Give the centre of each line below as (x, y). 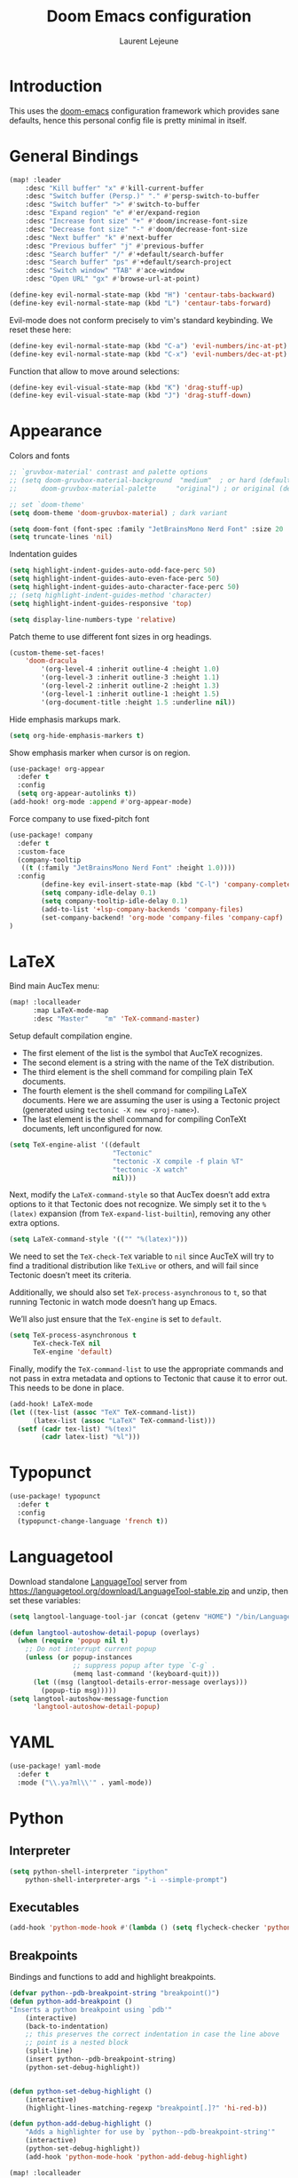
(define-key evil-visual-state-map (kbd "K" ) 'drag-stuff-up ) (126, 387)
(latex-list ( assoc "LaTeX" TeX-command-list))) (124, 1420)
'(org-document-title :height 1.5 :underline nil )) (139, 702)
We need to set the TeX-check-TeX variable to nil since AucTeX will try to (142, 1256)
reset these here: (40, 330)
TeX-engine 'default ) (73, 1352)
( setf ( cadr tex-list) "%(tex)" (77, 1429)
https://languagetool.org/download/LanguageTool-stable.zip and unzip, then (149, 1591)
